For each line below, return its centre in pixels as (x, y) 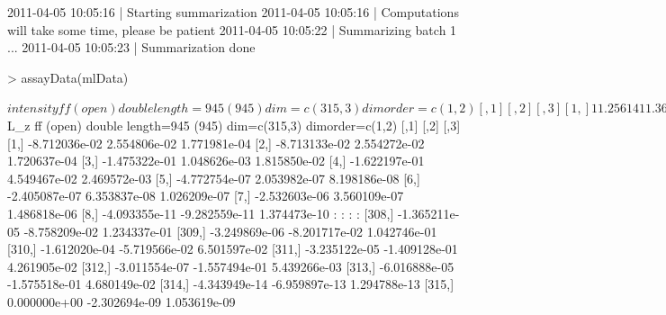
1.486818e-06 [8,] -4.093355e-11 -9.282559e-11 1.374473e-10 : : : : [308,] (201, 213)
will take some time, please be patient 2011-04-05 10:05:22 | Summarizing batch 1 (232, 29)
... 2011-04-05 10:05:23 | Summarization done (131, 47)
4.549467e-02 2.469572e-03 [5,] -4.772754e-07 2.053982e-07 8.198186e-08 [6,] (214, 178)
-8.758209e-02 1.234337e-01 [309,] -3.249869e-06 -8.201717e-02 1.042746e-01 (230, 231)
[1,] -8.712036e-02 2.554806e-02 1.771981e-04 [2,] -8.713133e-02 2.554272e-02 (216, 143)
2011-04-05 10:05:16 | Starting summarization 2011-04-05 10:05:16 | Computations (233, 12)
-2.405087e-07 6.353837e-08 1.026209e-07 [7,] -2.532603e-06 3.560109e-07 (206, 196)
